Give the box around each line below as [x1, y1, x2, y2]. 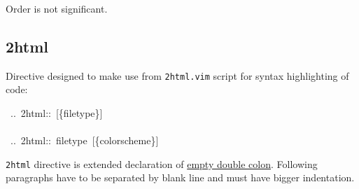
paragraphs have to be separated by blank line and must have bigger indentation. [6, 170, 355, 185]
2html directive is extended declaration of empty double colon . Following [6, 156, 318, 171]
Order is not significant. [6, 1, 108, 15]
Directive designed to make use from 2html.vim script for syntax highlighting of [6, 68, 349, 83]
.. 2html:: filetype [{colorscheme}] [10, 133, 159, 148]
